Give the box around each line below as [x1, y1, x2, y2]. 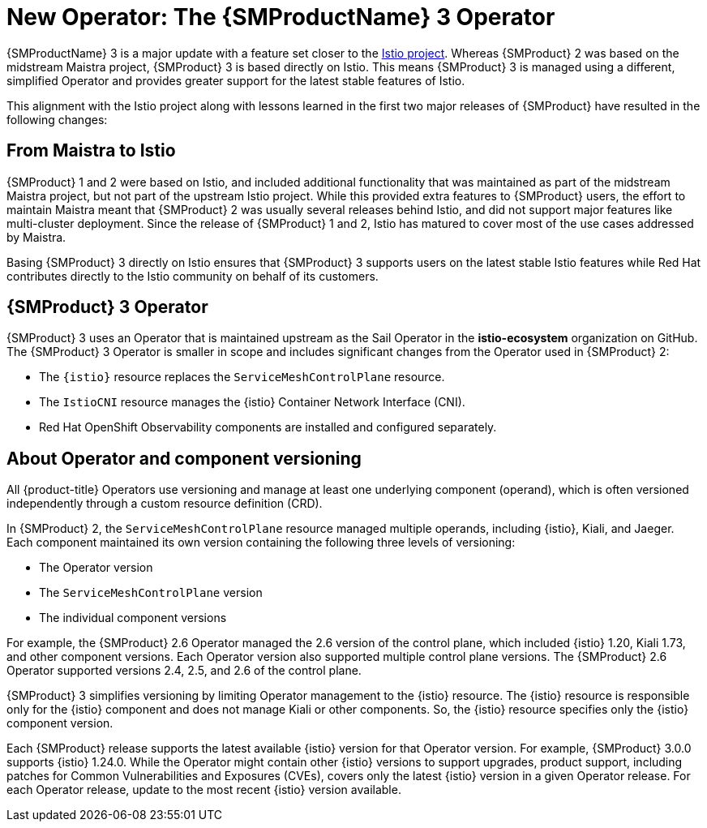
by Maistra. [6, 230, 66, 244]
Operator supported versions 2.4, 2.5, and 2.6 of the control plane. [6, 663, 362, 678]
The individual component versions [39, 611, 227, 625]
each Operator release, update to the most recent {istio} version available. [6, 783, 401, 797]
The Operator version [39, 560, 153, 575]
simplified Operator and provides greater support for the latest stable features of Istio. [6, 73, 465, 88]
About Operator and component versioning [6, 448, 362, 469]
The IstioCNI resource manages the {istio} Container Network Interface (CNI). [39, 395, 465, 410]
